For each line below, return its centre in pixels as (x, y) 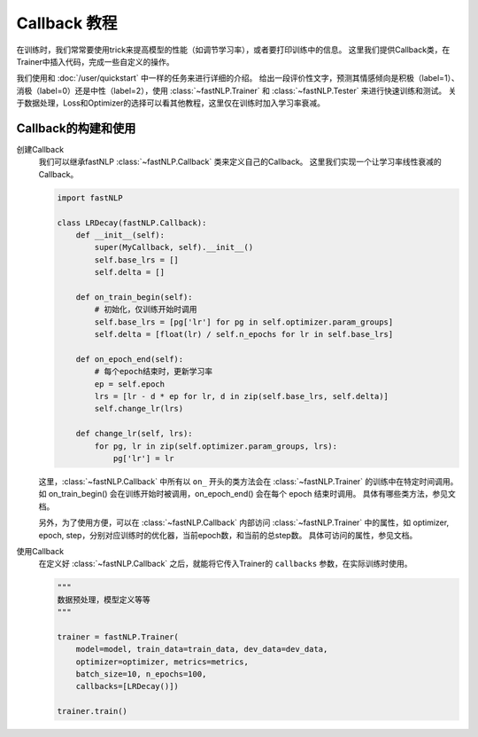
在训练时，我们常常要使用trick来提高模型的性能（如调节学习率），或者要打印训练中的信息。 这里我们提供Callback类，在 (233, 50)
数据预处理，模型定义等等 (104, 600)
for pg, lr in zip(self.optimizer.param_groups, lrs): (216, 446)
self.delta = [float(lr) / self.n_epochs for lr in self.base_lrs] (244, 334)
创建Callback (40, 150)
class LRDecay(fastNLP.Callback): (132, 223)
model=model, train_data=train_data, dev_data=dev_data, (202, 649)
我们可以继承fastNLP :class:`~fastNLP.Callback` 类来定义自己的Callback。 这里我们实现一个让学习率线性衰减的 (240, 162)
